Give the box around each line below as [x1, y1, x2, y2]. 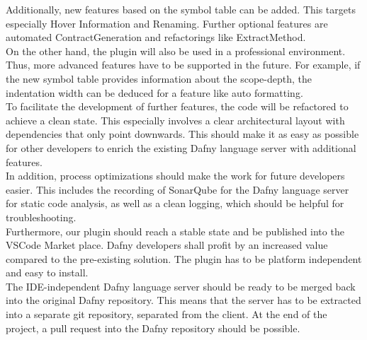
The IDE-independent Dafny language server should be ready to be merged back [6, 279, 356, 293]
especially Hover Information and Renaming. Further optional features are [6, 16, 328, 30]
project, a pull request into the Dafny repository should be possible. [6, 320, 300, 335]
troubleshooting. [6, 209, 77, 224]
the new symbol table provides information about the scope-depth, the [6, 71, 312, 86]
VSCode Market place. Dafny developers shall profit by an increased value [6, 238, 328, 252]
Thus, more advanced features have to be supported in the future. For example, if [6, 57, 361, 72]
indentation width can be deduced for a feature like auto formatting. [6, 85, 303, 100]
